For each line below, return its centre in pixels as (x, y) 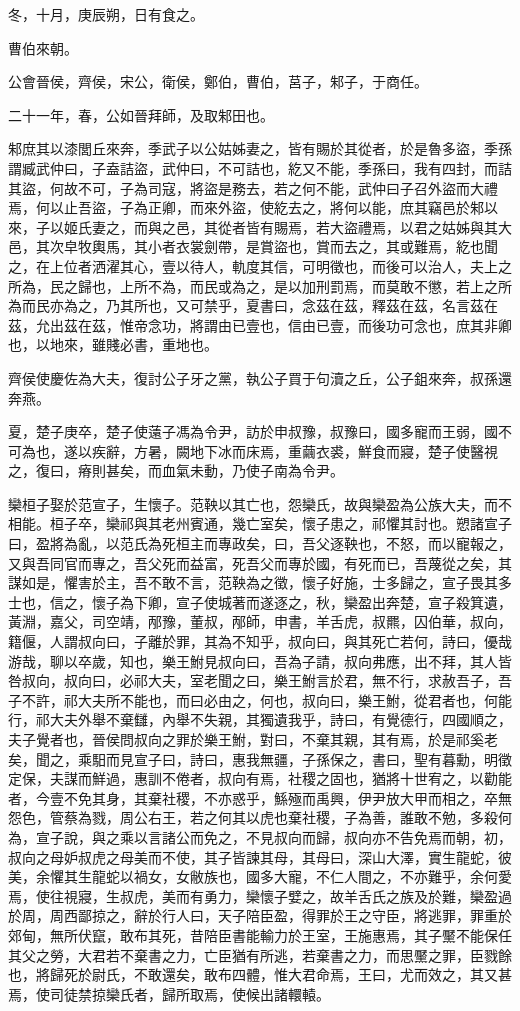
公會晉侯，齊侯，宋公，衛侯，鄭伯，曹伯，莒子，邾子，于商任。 (218, 81)
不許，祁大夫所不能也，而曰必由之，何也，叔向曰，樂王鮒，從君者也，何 (259, 699)
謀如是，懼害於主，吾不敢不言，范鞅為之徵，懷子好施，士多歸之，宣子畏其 (253, 582)
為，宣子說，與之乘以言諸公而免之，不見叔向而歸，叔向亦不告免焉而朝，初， (260, 836)
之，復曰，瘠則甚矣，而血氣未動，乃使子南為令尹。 (176, 470)
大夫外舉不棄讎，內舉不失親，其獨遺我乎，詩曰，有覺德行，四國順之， (280, 719)
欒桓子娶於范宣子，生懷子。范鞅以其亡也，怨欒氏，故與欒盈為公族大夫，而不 (260, 503)
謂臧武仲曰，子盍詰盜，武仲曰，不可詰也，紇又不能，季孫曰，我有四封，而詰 (260, 167)
